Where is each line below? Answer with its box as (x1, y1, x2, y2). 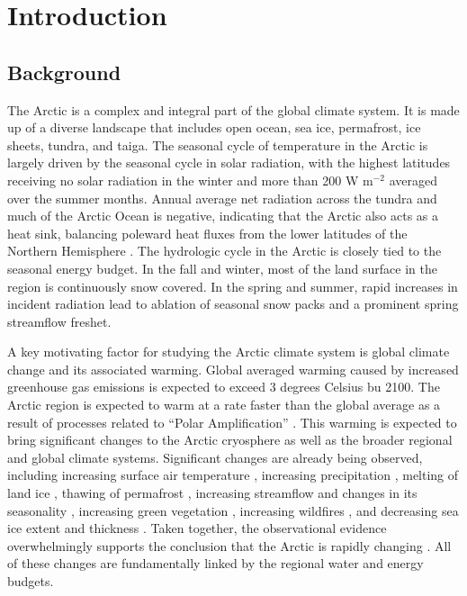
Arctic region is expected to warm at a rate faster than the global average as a (7, 395, 441, 414)
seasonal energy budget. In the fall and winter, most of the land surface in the (7, 258, 437, 277)
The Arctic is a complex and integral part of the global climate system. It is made (7, 100, 460, 119)
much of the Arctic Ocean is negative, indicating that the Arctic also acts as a (7, 206, 439, 225)
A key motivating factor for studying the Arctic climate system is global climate (7, 342, 450, 361)
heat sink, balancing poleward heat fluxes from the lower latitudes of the (7, 223, 408, 242)
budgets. (7, 572, 54, 591)
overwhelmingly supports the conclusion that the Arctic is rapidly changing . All (7, 536, 452, 555)
